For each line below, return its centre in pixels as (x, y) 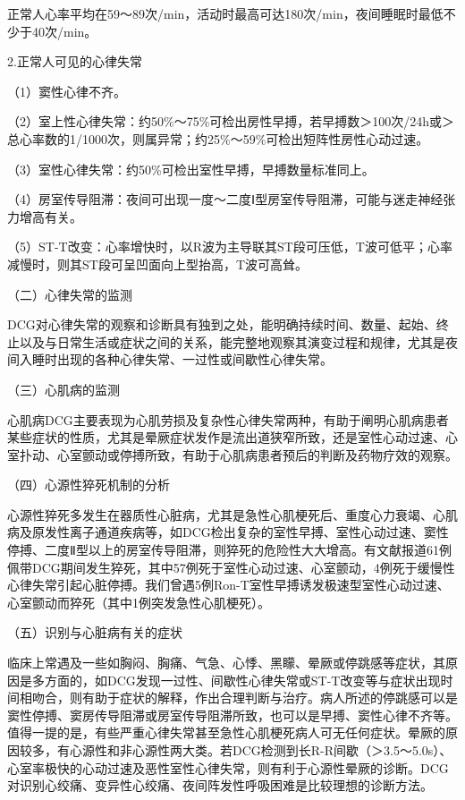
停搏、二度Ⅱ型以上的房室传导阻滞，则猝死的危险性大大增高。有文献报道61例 (229, 550)
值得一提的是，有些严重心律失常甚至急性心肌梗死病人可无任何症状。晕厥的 (226, 732)
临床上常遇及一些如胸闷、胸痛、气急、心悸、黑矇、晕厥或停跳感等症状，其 (226, 663)
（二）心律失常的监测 (70, 294)
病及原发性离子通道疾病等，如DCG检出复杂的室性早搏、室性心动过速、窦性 (228, 532)
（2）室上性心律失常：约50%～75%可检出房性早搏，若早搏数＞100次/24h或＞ (231, 121)
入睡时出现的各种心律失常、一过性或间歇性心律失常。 (176, 359)
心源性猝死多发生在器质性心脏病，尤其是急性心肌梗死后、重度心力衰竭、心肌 (232, 514)
